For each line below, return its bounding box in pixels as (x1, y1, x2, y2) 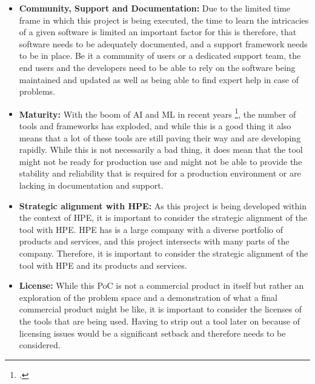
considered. (19, 339, 61, 351)
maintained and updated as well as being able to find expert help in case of (19, 73, 299, 86)
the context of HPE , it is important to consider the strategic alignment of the (19, 211, 307, 224)
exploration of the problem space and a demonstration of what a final (19, 291, 277, 303)
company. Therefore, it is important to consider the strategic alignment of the (19, 246, 308, 259)
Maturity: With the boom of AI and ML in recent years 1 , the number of (19, 106, 296, 120)
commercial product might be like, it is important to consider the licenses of (19, 303, 302, 315)
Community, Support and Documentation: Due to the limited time (19, 2, 291, 14)
